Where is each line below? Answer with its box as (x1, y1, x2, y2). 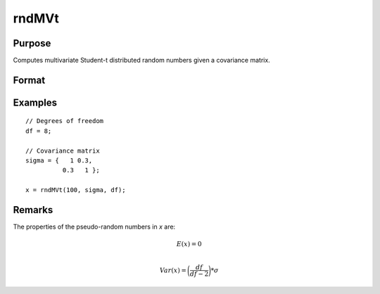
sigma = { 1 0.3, (25, 157, 93, 165)
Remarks (13, 204, 53, 216)
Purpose (13, 37, 51, 49)
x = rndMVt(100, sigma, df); (25, 186, 126, 194)
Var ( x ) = (159, 266, 186, 274)
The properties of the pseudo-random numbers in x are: (13, 222, 176, 231)
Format (13, 74, 46, 86)
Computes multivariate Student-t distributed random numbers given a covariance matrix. (13, 56, 270, 65)
